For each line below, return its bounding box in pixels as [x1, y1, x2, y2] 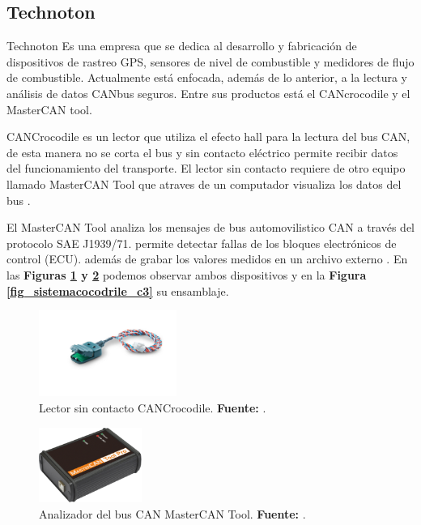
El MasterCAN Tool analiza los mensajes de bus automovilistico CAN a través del [6, 219, 415, 236]
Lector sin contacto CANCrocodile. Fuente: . [39, 399, 266, 416]
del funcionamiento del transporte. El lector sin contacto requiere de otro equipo [6, 160, 406, 177]
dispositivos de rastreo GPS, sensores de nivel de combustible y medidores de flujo [6, 53, 415, 70]
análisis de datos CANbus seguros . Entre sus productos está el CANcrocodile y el [6, 84, 410, 101]
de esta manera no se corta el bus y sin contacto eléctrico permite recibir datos [6, 143, 398, 160]
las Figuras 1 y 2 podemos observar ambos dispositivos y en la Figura [6, 266, 367, 283]
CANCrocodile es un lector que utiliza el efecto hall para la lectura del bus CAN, [6, 128, 410, 145]
